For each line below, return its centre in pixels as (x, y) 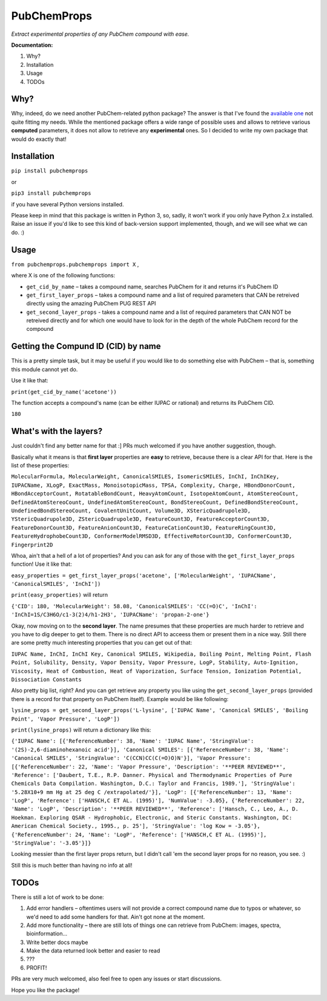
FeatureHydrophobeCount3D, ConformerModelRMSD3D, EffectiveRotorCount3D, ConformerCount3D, (152, 536)
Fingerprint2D (32, 545)
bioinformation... (47, 934)
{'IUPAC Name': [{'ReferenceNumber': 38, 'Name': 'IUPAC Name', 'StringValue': (133, 741)
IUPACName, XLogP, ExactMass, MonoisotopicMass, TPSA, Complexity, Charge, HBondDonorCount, (154, 485)
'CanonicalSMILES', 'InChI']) (56, 584)
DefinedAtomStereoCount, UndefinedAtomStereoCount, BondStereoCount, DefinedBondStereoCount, (155, 502)
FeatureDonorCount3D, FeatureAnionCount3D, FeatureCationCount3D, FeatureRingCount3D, (144, 528)
